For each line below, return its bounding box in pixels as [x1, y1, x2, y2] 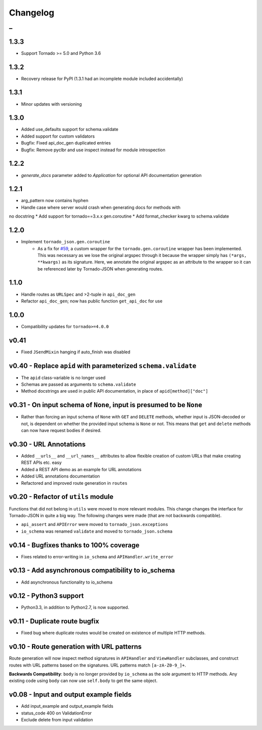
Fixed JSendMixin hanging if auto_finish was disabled [21, 349, 131, 355]
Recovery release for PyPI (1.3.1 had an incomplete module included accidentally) [21, 76, 183, 81]
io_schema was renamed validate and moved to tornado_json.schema [21, 528, 173, 534]
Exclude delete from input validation [21, 717, 93, 723]
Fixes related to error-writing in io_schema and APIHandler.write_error [21, 554, 174, 559]
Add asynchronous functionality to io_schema [21, 579, 113, 585]
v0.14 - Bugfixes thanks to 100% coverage [9, 541, 140, 549]
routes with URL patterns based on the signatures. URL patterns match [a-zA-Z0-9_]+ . [9, 662, 186, 668]
